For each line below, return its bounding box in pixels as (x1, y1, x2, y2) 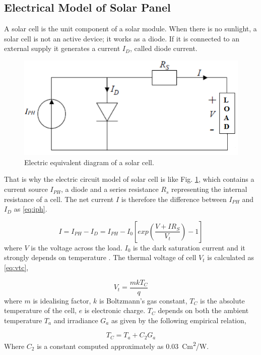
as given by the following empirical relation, (111, 315, 246, 325)
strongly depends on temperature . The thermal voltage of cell (4, 252, 197, 263)
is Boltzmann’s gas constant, (99, 295, 187, 306)
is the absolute (200, 295, 245, 306)
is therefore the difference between (121, 193, 227, 204)
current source (4, 184, 48, 194)
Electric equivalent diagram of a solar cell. (24, 157, 154, 167)
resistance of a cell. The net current (4, 193, 114, 204)
